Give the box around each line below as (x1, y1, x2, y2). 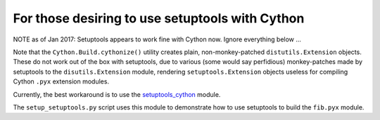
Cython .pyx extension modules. (13, 77, 109, 86)
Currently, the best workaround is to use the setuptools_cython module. (13, 90, 221, 98)
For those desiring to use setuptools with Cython (13, 11, 305, 26)
